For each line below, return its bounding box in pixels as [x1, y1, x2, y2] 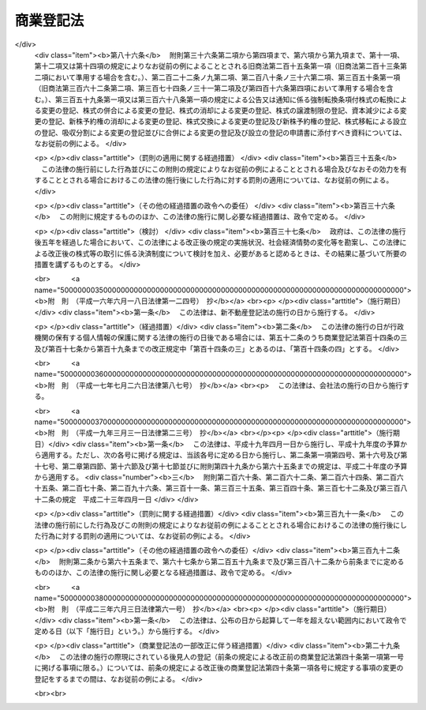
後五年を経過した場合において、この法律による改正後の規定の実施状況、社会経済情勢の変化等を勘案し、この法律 [34, 238, 400, 247]
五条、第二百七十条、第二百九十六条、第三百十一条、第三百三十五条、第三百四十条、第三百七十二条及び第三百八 [40, 483, 408, 493]
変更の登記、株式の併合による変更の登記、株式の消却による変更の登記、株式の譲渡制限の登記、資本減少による [40, 105, 400, 115]
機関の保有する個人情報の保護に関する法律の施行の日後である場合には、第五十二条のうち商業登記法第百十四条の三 [34, 332, 408, 343]
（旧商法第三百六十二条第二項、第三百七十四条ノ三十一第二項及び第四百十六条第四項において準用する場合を [34, 84, 387, 93]
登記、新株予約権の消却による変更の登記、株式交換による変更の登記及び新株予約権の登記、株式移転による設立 [47, 117, 407, 126]
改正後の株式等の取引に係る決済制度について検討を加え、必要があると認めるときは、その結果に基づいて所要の [47, 249, 407, 258]
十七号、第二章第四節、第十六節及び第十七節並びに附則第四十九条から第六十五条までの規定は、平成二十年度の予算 [34, 461, 408, 471]
